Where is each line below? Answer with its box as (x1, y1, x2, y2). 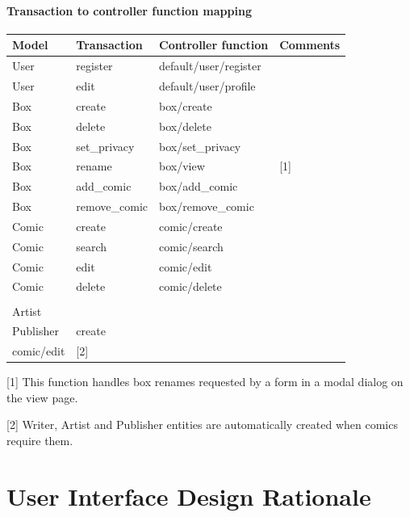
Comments (279, 36, 341, 53)
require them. (6, 432, 73, 449)
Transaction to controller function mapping (6, 2, 252, 19)
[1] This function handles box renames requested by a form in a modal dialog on (6, 373, 404, 390)
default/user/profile (159, 77, 256, 94)
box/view (159, 158, 205, 174)
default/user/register (159, 57, 261, 74)
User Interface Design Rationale (6, 479, 371, 512)
